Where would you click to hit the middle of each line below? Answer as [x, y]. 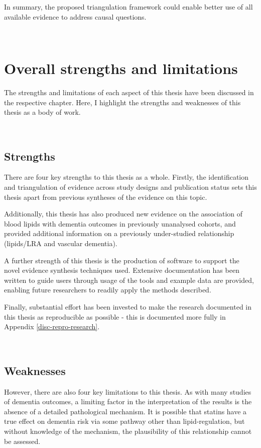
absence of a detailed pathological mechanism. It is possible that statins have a [125, 411]
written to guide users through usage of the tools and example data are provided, [129, 280]
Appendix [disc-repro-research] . [52, 326]
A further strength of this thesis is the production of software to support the [122, 260]
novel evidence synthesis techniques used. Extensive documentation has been [122, 270]
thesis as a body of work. [42, 112]
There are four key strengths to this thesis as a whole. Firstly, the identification [126, 177]
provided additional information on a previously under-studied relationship [119, 233]
